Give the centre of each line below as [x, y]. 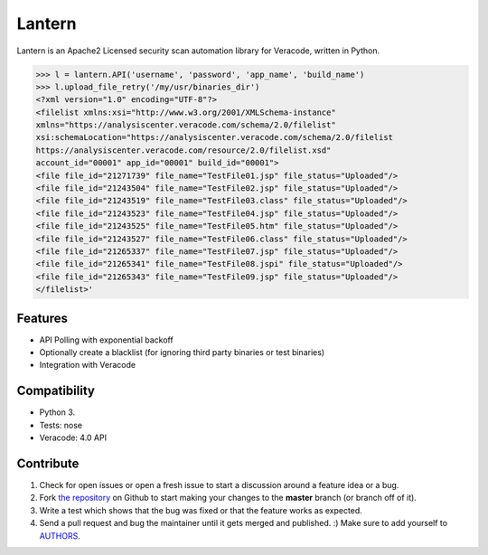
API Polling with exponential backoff [106, 340]
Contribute [48, 463]
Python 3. [57, 412]
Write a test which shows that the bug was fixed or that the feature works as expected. [201, 510]
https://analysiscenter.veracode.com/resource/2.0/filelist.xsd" [183, 150]
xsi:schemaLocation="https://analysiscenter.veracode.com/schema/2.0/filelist [214, 137]
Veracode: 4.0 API [73, 437]
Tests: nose [61, 425]
